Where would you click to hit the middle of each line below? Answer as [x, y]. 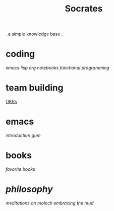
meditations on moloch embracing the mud [50, 203]
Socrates [84, 9]
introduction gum [23, 135]
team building [34, 88]
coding [20, 54]
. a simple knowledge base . [34, 34]
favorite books [20, 169]
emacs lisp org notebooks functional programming [57, 68]
